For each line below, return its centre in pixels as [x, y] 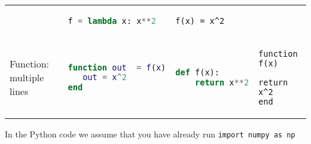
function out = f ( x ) [117, 67]
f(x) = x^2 [200, 21]
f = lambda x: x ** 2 [112, 21]
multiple [27, 78]
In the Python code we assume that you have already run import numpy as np [150, 134]
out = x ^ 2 [105, 77]
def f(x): [197, 72]
